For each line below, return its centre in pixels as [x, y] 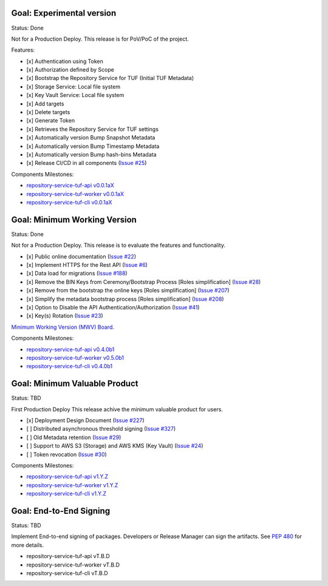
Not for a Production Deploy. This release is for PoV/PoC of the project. [100, 39]
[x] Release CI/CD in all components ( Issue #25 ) [87, 163]
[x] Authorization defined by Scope [70, 70]
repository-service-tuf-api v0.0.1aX [70, 186]
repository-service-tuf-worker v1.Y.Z [72, 485]
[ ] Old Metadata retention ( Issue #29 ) [74, 437]
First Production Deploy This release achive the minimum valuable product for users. [117, 409]
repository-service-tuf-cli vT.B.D [67, 573]
